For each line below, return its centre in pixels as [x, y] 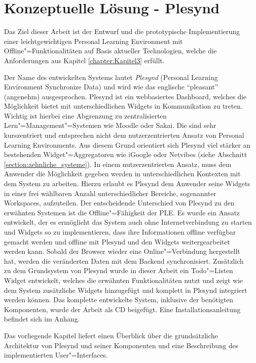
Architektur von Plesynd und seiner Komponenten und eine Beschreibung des [121, 345]
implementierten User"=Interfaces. [56, 355]
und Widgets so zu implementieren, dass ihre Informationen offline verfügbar [120, 232]
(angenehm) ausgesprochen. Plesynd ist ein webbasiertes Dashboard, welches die [125, 96]
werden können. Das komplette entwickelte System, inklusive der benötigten [119, 300]
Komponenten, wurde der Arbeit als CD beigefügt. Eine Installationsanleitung [122, 309]
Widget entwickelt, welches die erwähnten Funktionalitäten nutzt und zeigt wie [124, 280]
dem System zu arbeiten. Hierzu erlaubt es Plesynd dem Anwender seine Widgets [127, 183]
